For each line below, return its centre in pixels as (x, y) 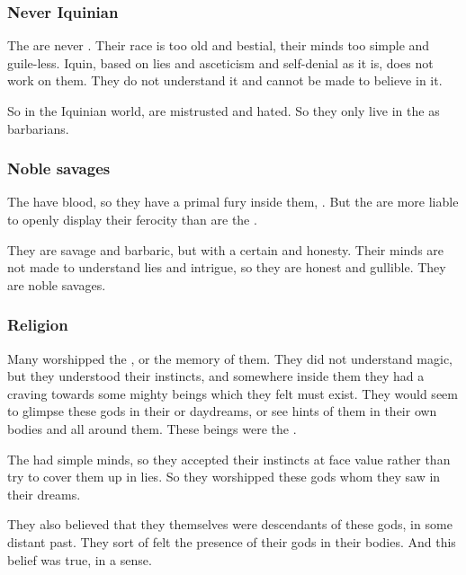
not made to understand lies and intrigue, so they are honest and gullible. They (227, 267)
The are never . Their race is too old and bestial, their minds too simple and (219, 45)
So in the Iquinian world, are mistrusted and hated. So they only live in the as (224, 111)
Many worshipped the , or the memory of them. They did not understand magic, (230, 358)
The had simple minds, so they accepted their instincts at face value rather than (229, 459)
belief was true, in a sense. (80, 559)
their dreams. (44, 494)
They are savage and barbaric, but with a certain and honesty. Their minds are (226, 249)
